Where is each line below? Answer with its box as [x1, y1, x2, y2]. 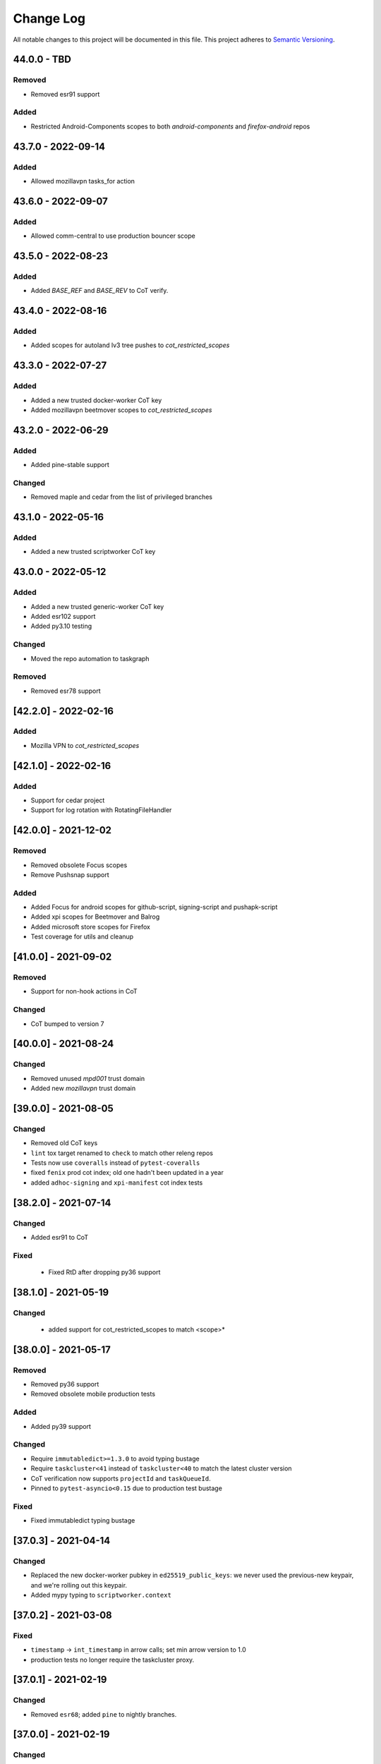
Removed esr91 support [30, 90, 100, 98]
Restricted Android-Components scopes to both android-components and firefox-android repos [30, 122, 310, 131]
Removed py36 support [30, 1380, 99, 1389]
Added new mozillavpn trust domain [30, 1084, 136, 1093]
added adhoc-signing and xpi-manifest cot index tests [30, 1178, 203, 1187]
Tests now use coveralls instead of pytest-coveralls [30, 1159, 200, 1167]
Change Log [13, 11, 86, 26]
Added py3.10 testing [30, 622, 92, 631]
